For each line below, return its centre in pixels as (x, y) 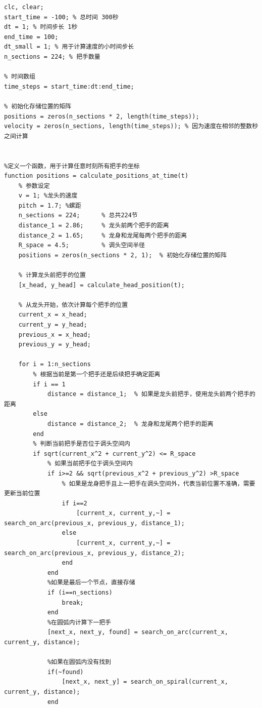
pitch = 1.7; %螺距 (50, 205)
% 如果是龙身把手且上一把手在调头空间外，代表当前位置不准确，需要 (159, 483)
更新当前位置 (22, 494)
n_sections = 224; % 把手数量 (52, 56)
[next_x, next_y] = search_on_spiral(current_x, (145, 682)
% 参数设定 (34, 186)
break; (73, 602)
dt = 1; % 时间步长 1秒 (41, 27)
